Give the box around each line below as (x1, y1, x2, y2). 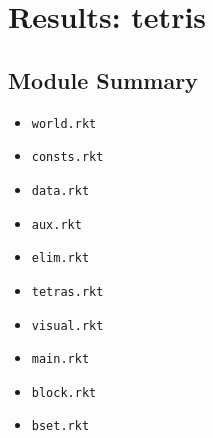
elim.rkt (31, 251, 90, 266)
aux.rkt (31, 217, 82, 232)
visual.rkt (31, 318, 104, 333)
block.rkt (31, 385, 97, 400)
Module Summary (8, 64, 198, 95)
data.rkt (31, 183, 90, 198)
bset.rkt (31, 419, 90, 434)
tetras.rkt (31, 284, 104, 299)
